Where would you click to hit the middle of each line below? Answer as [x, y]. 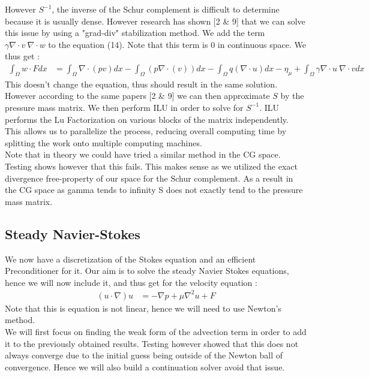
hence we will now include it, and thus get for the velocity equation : [131, 282]
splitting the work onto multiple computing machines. [103, 142]
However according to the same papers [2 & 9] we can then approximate [137, 96]
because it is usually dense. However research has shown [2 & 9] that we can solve [155, 21]
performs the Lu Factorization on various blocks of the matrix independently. [147, 119]
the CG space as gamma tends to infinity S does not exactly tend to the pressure [154, 190]
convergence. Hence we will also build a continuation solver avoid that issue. [145, 367]
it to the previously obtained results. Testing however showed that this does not [152, 343]
